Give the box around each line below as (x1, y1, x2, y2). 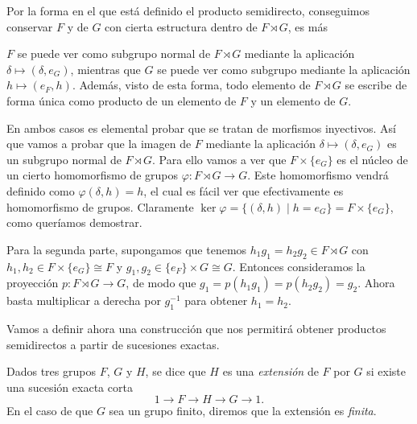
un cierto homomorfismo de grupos (6, 167, 178, 183)
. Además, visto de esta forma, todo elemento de (72, 76, 311, 93)
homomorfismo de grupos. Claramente (6, 198, 194, 215)
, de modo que (126, 274, 196, 291)
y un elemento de (250, 92, 336, 109)
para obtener (184, 292, 248, 309)
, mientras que (70, 60, 141, 77)
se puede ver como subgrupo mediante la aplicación (157, 60, 411, 77)
